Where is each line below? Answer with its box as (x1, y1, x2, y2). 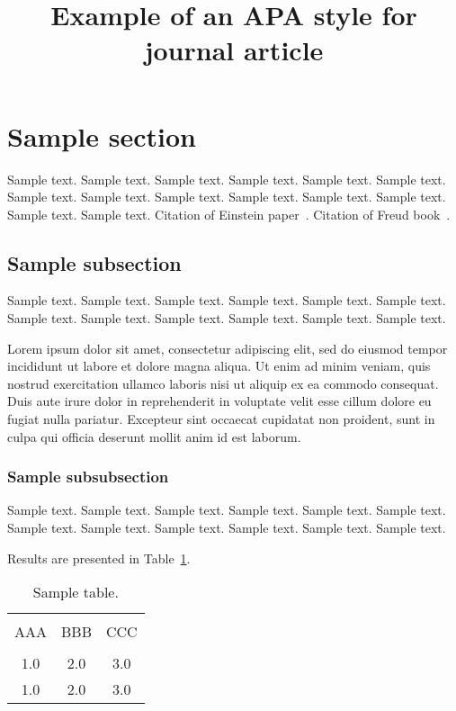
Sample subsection (7, 248, 182, 276)
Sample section (7, 117, 196, 154)
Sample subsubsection (7, 465, 169, 488)
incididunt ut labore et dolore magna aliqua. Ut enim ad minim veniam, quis (7, 356, 431, 375)
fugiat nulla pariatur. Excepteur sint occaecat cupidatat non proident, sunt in (7, 409, 435, 428)
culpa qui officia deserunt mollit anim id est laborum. (7, 427, 301, 445)
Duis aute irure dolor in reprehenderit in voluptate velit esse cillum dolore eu (7, 391, 432, 410)
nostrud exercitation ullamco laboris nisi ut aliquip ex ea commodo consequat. (7, 373, 439, 392)
